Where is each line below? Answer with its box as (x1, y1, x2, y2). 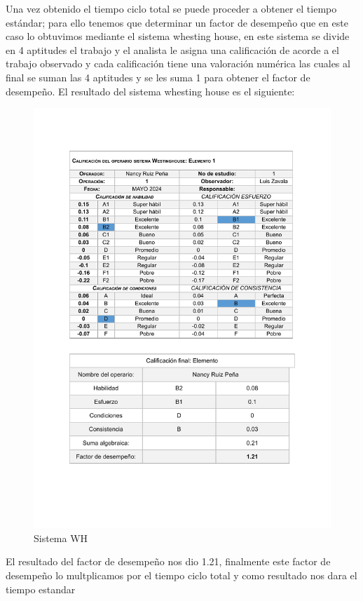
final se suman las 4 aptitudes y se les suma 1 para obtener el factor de (6, 69, 310, 84)
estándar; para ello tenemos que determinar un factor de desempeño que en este (6, 15, 348, 29)
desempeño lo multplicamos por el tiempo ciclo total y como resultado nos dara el (6, 568, 357, 583)
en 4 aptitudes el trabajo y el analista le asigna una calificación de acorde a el (6, 42, 339, 57)
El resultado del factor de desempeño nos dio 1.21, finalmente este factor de (6, 554, 331, 569)
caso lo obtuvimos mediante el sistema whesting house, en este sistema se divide (6, 29, 350, 43)
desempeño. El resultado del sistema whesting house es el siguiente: (6, 83, 295, 98)
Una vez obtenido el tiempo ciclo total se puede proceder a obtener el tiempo (6, 1, 337, 15)
